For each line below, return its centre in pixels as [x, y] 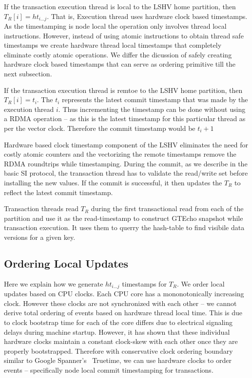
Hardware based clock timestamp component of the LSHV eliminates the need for [126, 144]
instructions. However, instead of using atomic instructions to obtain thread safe [124, 35]
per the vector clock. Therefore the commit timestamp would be [100, 128]
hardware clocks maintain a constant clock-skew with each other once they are [121, 341]
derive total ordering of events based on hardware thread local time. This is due [123, 313]
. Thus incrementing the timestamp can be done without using [152, 109]
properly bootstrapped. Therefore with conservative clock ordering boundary [118, 351]
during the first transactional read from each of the [167, 208]
